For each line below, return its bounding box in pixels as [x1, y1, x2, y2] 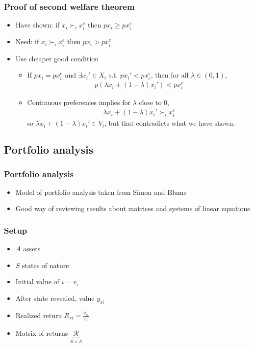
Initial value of [15, 276, 59, 287]
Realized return [15, 310, 62, 320]
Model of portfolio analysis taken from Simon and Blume [15, 187, 187, 197]
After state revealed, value [15, 293, 95, 303]
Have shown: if [15, 20, 60, 30]
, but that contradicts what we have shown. [104, 118, 235, 128]
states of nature [22, 260, 69, 270]
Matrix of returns [15, 328, 68, 338]
